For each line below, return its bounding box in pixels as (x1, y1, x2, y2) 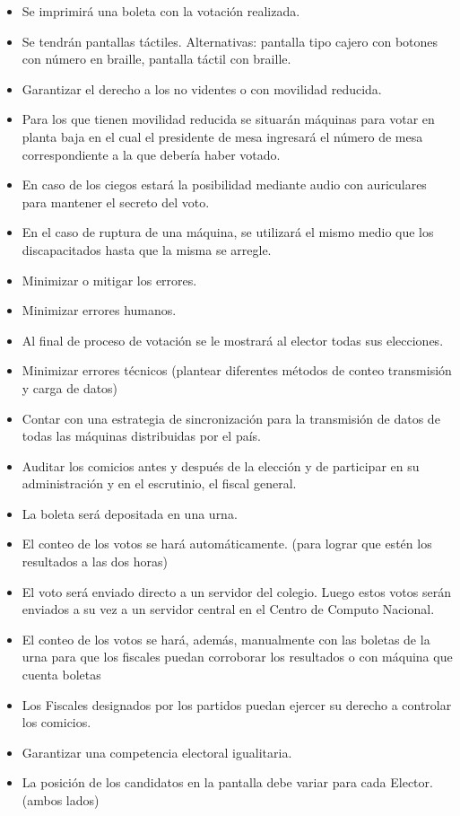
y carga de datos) (22, 378, 118, 397)
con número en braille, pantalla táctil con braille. (22, 49, 291, 68)
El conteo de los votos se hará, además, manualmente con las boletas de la (22, 629, 430, 648)
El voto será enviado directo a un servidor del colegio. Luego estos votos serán (22, 582, 451, 601)
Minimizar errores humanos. (22, 301, 177, 320)
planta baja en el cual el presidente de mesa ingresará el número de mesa (22, 127, 423, 145)
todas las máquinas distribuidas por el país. (22, 426, 261, 445)
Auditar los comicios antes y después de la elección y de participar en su (22, 456, 420, 475)
